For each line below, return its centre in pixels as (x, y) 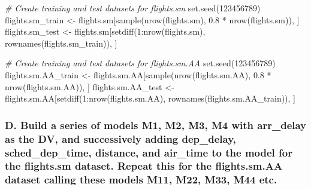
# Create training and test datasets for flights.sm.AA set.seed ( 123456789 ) (140, 63)
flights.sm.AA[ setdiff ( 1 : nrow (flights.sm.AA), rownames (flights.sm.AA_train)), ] (150, 98)
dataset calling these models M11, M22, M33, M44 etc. (141, 180)
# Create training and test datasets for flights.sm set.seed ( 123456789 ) (133, 8)
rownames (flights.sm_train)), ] (61, 43)
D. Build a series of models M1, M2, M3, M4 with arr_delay (156, 125)
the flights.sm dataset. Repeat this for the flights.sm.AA (144, 166)
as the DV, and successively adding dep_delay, (120, 138)
